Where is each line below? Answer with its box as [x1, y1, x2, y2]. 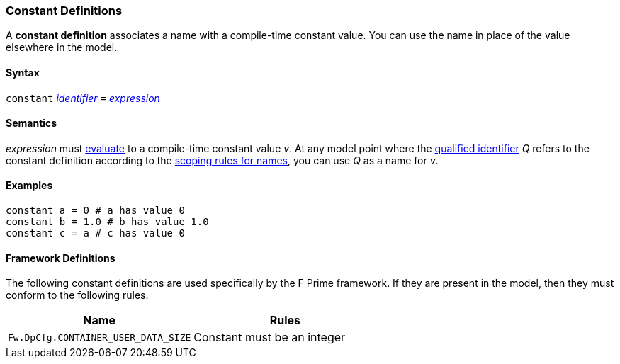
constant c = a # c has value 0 [6, 227, 185, 239]
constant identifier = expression [6, 91, 160, 104]
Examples [6, 179, 53, 192]
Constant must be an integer [193, 330, 346, 345]
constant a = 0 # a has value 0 [6, 205, 185, 217]
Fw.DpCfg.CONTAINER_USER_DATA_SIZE [8, 331, 191, 343]
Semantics [6, 117, 57, 130]
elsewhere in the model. [6, 41, 118, 54]
